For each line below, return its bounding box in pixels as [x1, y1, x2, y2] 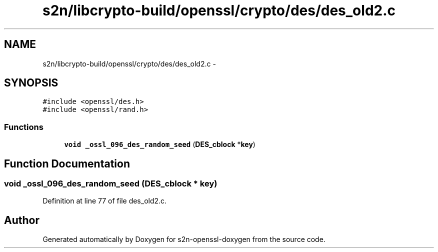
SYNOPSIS [4, 76, 58, 89]
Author [4, 213, 39, 226]
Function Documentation [4, 157, 130, 170]
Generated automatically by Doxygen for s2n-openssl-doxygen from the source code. [42, 235, 325, 244]
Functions [4, 121, 43, 132]
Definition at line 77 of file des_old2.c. [42, 196, 167, 205]
